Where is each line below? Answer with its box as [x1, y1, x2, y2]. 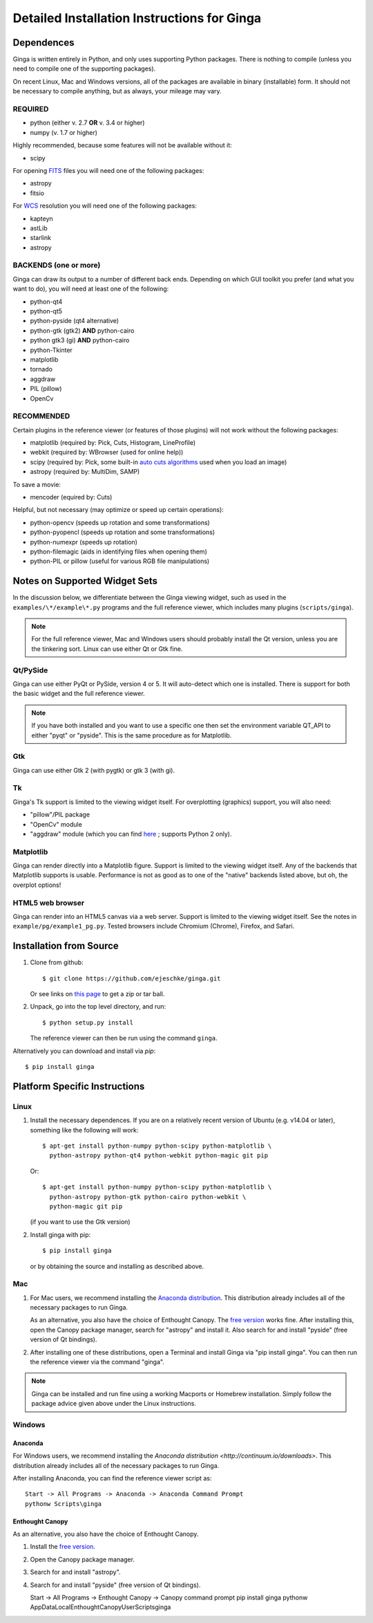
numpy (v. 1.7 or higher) [30, 128, 98, 136]
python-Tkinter [30, 346, 73, 354]
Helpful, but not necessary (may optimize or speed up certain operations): [12, 506, 224, 514]
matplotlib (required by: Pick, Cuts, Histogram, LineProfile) [30, 439, 196, 447]
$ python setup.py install [42, 1018, 134, 1027]
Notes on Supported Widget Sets [12, 575, 158, 587]
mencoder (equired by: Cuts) [30, 493, 113, 501]
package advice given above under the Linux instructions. [31, 1400, 196, 1408]
